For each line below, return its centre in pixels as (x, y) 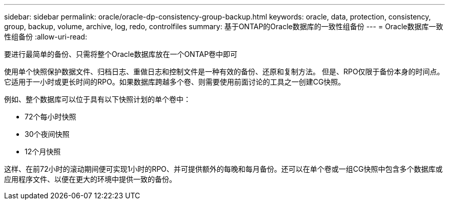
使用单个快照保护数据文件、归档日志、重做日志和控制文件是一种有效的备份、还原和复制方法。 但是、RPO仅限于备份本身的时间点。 (224, 72)
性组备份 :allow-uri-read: (46, 37)
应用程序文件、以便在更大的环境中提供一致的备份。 (90, 179)
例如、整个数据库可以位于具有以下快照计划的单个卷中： (97, 99)
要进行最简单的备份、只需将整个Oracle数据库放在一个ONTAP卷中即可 (121, 54)
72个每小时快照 (50, 117)
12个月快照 (43, 151)
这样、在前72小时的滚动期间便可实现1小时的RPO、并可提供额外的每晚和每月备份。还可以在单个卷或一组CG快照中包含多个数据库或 (223, 169)
